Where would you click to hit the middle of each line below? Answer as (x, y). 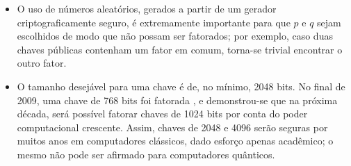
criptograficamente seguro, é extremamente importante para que (154, 22)
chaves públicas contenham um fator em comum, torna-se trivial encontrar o (180, 49)
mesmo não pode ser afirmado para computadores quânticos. (146, 154)
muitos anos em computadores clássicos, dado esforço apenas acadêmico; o (175, 141)
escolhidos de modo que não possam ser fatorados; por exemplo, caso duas (175, 36)
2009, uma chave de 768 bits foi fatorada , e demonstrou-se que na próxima (177, 100)
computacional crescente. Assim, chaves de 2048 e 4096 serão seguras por (172, 127)
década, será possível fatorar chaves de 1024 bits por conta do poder (162, 114)
